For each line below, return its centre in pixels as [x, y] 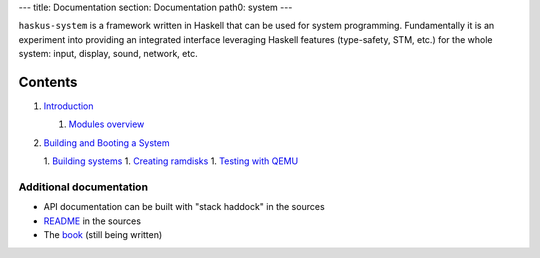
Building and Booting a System [106, 142]
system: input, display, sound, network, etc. [108, 54]
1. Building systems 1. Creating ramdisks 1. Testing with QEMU [171, 161]
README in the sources [92, 221]
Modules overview [106, 124]
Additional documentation [83, 187]
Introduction [68, 106]
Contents [48, 81]
